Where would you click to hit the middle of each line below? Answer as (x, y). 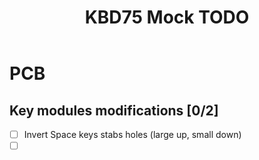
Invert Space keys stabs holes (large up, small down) (132, 134)
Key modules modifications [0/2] (114, 110)
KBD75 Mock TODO (167, 17)
